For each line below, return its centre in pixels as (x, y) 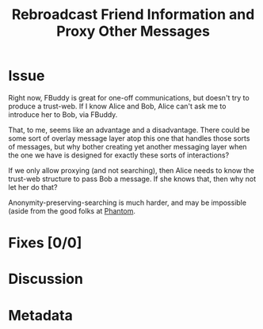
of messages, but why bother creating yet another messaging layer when (128, 146)
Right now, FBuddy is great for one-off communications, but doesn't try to (129, 97)
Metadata (40, 315)
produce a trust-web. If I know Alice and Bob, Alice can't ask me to (117, 106)
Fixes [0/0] (45, 243)
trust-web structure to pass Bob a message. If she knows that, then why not (132, 179)
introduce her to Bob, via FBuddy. (63, 114)
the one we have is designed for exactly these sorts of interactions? (119, 155)
